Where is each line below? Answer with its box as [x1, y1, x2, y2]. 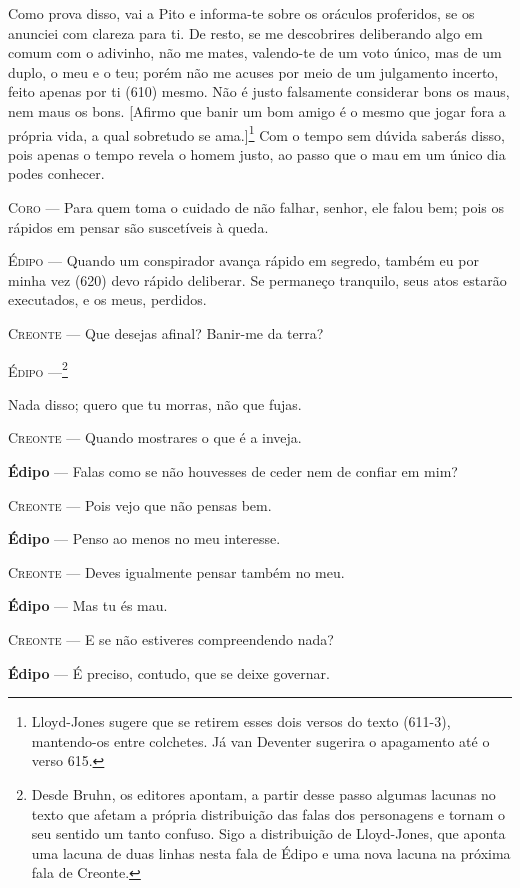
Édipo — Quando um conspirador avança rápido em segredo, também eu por [8, 250, 479, 271]
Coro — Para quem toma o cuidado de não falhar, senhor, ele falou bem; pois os [8, 197, 505, 217]
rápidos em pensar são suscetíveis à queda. [8, 216, 269, 237]
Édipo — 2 [8, 357, 68, 381]
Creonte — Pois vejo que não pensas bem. [8, 494, 272, 515]
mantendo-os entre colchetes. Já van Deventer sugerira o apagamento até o [31, 730, 490, 751]
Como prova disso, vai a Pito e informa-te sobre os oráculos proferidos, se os [8, 3, 475, 23]
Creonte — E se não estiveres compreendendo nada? [8, 628, 334, 649]
